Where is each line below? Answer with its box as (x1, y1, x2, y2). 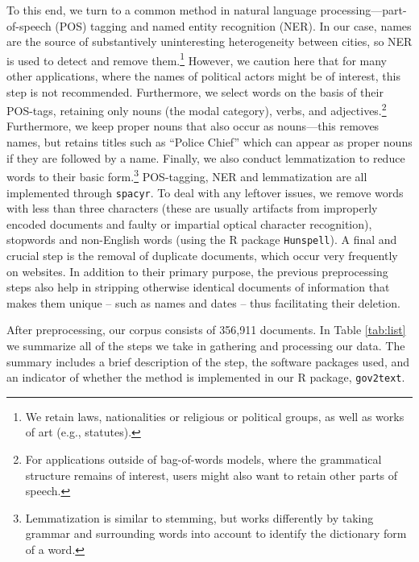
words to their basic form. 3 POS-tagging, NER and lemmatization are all (6, 166, 367, 184)
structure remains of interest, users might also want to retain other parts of (25, 466, 398, 483)
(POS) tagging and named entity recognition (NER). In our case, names (55, 17, 412, 34)
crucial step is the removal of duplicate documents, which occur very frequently (6, 247, 398, 263)
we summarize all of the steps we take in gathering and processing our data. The (6, 337, 405, 353)
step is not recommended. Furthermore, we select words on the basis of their (6, 83, 384, 100)
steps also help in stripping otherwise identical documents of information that (6, 279, 390, 295)
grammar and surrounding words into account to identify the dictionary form (25, 525, 407, 542)
